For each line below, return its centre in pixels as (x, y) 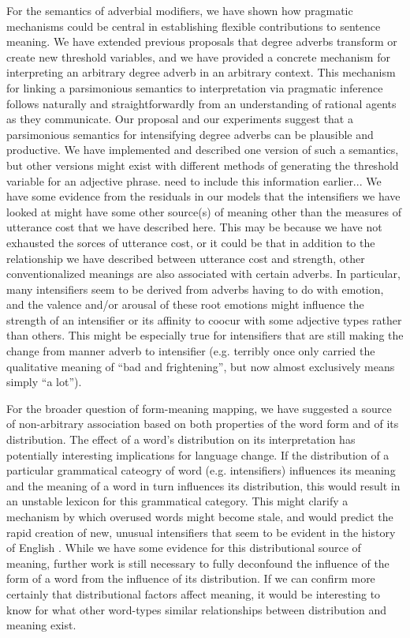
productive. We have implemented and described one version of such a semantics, (203, 150)
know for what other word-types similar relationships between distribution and (197, 609)
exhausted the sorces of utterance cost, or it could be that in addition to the (191, 242)
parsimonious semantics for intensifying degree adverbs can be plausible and (190, 134)
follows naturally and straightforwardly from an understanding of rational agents (201, 103)
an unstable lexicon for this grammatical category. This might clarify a (177, 501)
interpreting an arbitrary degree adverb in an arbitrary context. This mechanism (201, 72)
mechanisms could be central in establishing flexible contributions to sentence (194, 26)
